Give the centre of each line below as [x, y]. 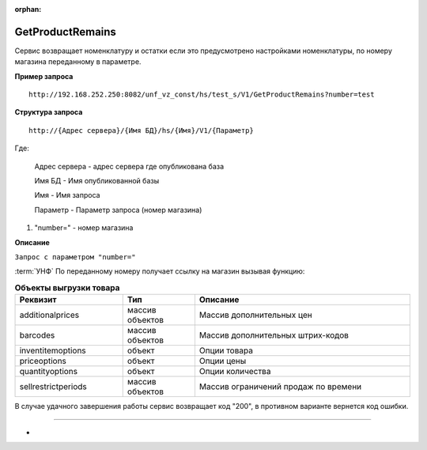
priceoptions [43, 361]
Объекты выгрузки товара [67, 287]
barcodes [37, 335]
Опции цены [223, 361]
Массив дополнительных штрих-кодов [274, 335]
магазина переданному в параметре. [78, 62]
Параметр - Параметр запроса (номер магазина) [118, 210]
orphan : [28, 9]
